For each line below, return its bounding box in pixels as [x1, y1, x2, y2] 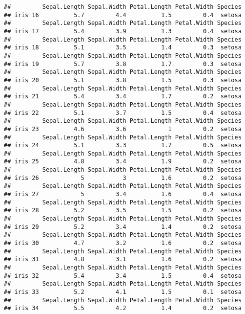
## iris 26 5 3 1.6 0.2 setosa [4, 174, 242, 181]
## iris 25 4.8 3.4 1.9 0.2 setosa [4, 158, 242, 165]
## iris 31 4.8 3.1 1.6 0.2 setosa [4, 256, 242, 263]
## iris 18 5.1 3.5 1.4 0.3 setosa [4, 44, 242, 51]
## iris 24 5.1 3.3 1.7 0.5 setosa [4, 142, 242, 149]
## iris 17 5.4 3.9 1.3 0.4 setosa [4, 27, 242, 35]
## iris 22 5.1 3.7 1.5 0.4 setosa [4, 109, 242, 116]
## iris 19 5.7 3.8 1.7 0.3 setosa [4, 60, 242, 67]
